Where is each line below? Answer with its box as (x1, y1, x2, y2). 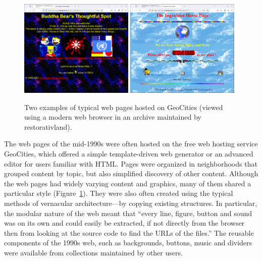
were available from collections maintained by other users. (4, 247, 183, 257)
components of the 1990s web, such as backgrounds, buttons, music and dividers (4, 237, 252, 248)
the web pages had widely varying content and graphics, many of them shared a (4, 178, 251, 188)
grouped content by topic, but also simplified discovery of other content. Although (4, 168, 258, 179)
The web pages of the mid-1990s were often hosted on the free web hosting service (4, 138, 258, 149)
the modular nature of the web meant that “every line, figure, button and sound (4, 207, 252, 218)
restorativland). (24, 121, 72, 132)
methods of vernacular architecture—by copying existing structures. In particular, (4, 198, 257, 208)
